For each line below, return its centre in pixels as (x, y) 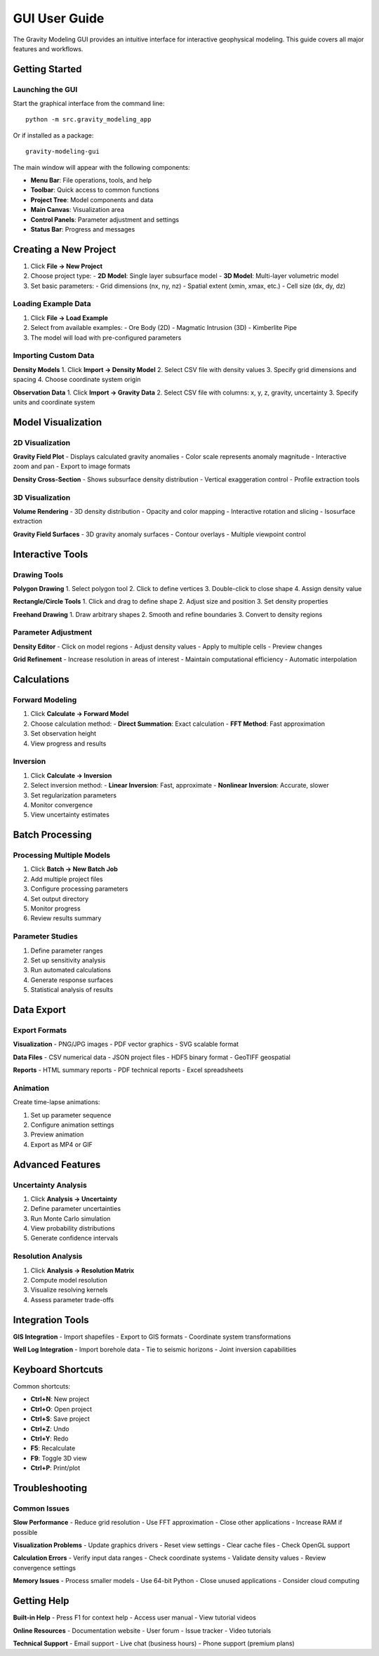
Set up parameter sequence (71, 1115)
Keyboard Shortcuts (58, 1369)
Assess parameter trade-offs (72, 1299)
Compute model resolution (69, 1280)
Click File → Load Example (69, 318)
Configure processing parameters (79, 889)
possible (25, 1532)
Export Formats (40, 1030)
